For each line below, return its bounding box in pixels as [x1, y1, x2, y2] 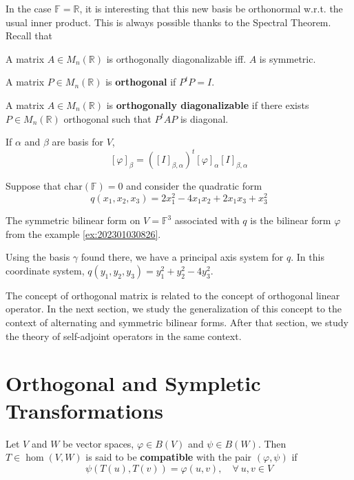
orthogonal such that [63, 111, 152, 126]
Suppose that [6, 179, 61, 193]
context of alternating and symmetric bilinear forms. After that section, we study [6, 315, 348, 330]
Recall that [6, 28, 52, 43]
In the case [6, 1, 52, 15]
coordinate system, [6, 263, 85, 277]
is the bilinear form [250, 213, 331, 228]
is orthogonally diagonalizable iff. [106, 51, 247, 66]
